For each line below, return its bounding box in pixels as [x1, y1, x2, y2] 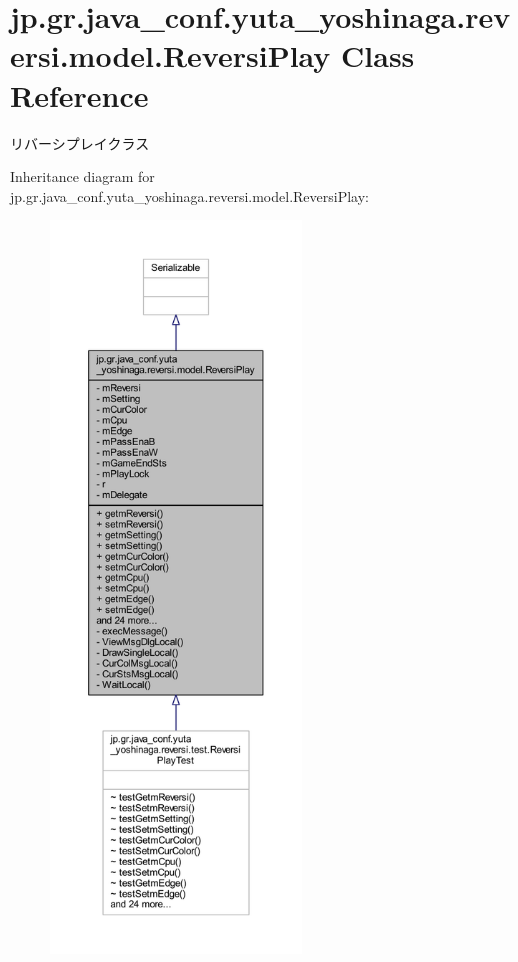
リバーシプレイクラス [10, 132, 150, 153]
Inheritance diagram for [10, 166, 155, 187]
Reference [10, 74, 149, 115]
